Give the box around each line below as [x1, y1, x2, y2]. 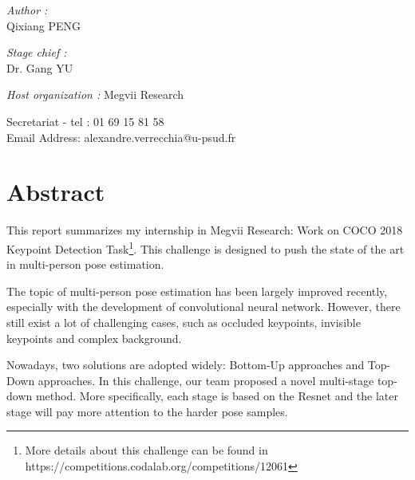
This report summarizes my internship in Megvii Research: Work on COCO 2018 [6, 222, 403, 238]
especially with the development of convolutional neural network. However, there [6, 298, 401, 315]
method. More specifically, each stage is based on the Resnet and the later [35, 388, 399, 404]
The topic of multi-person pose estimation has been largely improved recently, [6, 282, 388, 299]
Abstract [6, 175, 105, 208]
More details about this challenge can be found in [25, 442, 268, 458]
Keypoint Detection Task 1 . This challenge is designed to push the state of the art [6, 238, 405, 257]
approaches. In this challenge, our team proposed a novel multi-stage [38, 372, 374, 388]
